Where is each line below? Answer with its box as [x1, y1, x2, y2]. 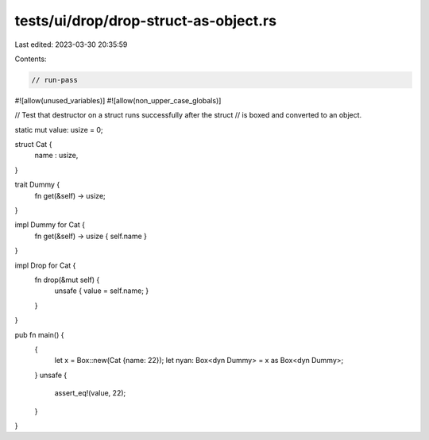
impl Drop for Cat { [14, 261, 76, 270]
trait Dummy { [14, 179, 60, 190]
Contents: [14, 54, 47, 64]
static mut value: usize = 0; [14, 125, 103, 134]
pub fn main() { [14, 330, 64, 339]
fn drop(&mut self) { [34, 275, 100, 284]
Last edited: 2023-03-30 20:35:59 [14, 40, 128, 49]
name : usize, [34, 151, 79, 160]
